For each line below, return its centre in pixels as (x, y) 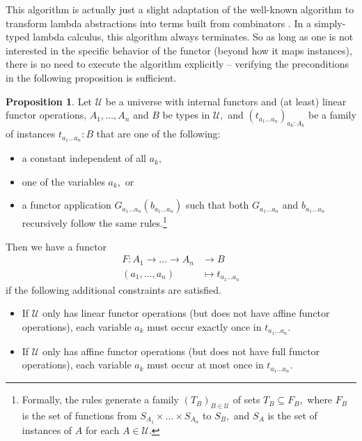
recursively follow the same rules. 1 (94, 222)
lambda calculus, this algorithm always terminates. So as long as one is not (193, 37)
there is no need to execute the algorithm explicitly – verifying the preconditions (178, 64)
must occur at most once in (205, 365)
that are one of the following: (158, 134)
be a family (332, 115)
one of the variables (63, 181)
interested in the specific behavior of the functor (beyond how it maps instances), (179, 50)
